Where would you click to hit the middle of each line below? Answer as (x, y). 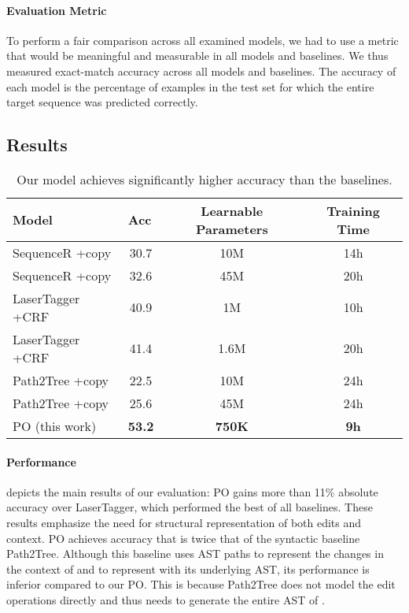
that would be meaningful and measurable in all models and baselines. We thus (197, 56)
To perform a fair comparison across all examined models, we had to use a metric (203, 40)
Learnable (232, 210)
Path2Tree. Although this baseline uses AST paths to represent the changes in (195, 554)
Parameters (232, 228)
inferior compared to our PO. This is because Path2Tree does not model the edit (201, 584)
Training (353, 210)
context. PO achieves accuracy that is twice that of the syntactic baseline (183, 538)
